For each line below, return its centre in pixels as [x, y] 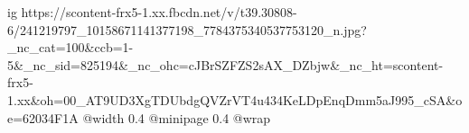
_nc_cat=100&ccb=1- [70, 47]
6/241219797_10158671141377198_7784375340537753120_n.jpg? [187, 29]
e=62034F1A [43, 117]
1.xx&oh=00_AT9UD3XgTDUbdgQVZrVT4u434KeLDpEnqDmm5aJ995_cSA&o [235, 99]
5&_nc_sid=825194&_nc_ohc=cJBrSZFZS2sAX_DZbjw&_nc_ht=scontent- [225, 64]
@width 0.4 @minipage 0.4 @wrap [177, 117]
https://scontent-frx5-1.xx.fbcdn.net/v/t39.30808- [159, 12]
